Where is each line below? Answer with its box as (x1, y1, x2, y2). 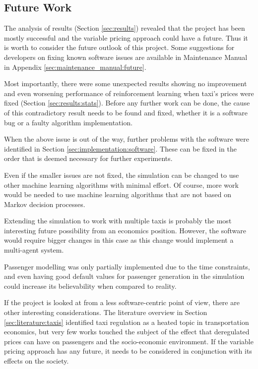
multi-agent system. (4, 245, 64, 255)
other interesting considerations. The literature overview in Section (4, 307, 207, 317)
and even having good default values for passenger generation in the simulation (4, 271, 245, 281)
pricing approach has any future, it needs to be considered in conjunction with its (4, 346, 252, 356)
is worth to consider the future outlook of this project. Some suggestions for (4, 42, 235, 53)
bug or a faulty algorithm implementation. (4, 117, 133, 127)
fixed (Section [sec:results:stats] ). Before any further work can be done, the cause (4, 98, 250, 108)
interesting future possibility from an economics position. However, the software (4, 225, 246, 235)
